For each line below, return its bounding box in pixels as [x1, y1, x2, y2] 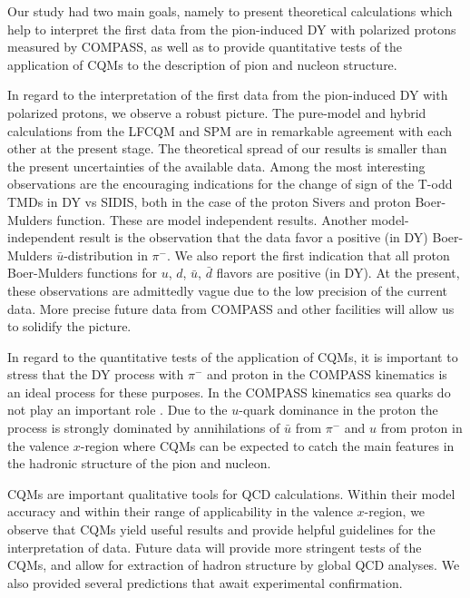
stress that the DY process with [7, 365, 184, 384]
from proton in [380, 418, 463, 437]
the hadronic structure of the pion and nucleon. [7, 454, 271, 473]
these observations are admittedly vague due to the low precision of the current [7, 280, 448, 299]
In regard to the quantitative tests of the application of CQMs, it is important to [7, 347, 458, 366]
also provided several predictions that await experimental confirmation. [7, 573, 403, 592]
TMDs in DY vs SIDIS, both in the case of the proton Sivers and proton [7, 191, 411, 211]
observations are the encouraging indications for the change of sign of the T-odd [7, 174, 453, 193]
